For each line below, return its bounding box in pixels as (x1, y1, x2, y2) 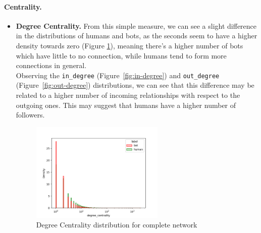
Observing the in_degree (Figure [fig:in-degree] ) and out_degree (16, 70, 220, 80)
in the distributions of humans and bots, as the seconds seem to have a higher (16, 30, 257, 41)
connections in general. (16, 60, 87, 71)
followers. (16, 109, 45, 120)
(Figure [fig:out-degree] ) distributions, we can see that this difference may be (16, 80, 254, 90)
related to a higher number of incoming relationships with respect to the (16, 90, 240, 100)
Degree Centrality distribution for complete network (36, 219, 197, 230)
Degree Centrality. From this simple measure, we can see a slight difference (16, 20, 257, 31)
